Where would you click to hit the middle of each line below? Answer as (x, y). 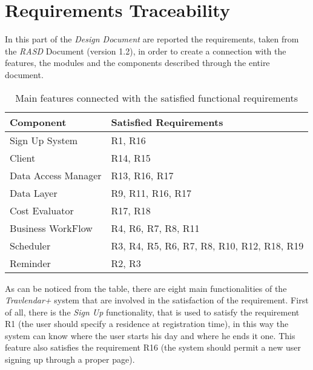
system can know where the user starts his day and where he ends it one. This (150, 335)
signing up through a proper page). (70, 359)
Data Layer (34, 193)
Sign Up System (44, 140)
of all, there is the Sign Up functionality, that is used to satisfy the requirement (152, 312)
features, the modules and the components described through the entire (137, 63)
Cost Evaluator (42, 210)
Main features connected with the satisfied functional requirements (156, 97)
